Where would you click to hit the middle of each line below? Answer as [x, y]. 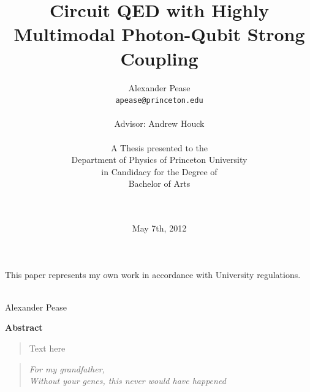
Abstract [24, 327]
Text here [47, 348]
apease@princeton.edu [159, 101]
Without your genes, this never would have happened [127, 381]
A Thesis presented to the [159, 147]
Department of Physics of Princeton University [159, 160]
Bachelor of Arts [159, 183]
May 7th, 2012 [159, 228]
